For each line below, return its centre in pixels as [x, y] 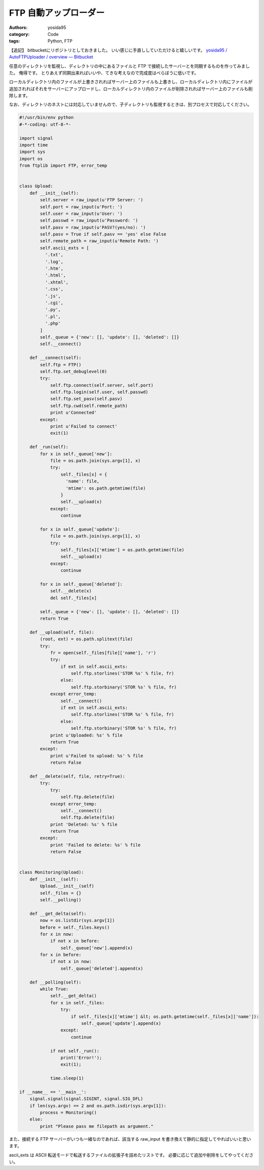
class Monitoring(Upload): [52, 872]
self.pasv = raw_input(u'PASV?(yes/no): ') [93, 227]
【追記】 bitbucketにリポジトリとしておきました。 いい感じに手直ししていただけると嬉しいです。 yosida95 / [118, 50]
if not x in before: [75, 941]
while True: [54, 989]
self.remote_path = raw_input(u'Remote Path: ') [99, 241]
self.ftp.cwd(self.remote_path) [89, 406]
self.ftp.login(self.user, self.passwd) [99, 392]
